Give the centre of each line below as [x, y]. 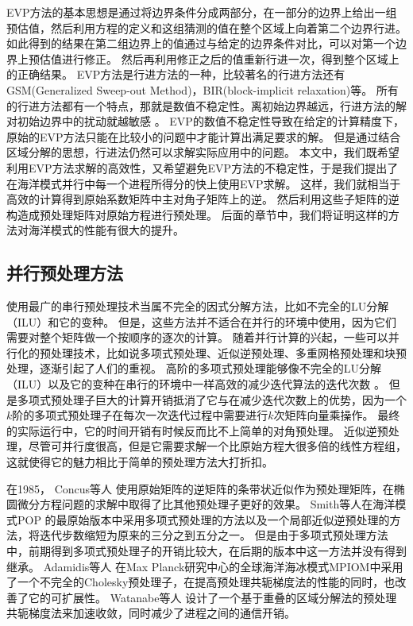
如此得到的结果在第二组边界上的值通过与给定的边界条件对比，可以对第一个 [201, 43]
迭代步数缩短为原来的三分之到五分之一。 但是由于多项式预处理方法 [214, 535]
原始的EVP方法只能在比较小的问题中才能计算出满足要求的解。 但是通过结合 [204, 136]
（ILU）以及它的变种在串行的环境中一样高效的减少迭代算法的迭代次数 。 [196, 384]
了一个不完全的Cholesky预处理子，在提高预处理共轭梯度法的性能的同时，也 [201, 582]
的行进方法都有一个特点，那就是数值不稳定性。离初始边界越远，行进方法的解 [206, 105]
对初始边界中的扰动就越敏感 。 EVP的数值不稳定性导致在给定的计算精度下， [205, 121]
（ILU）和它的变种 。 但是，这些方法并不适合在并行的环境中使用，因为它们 [201, 321]
